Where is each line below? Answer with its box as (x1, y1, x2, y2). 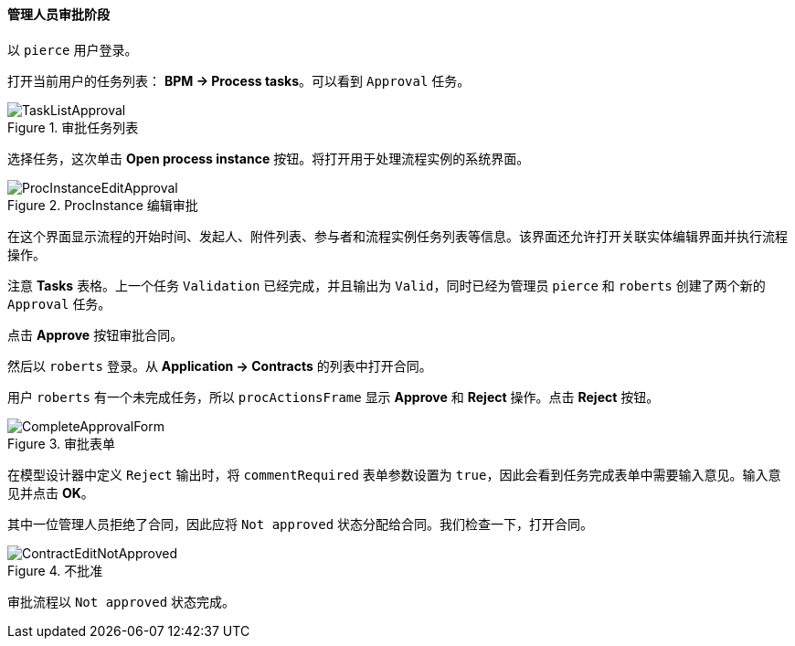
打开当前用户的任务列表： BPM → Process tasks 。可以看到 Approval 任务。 (7, 72, 471, 89)
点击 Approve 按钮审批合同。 (7, 326, 184, 343)
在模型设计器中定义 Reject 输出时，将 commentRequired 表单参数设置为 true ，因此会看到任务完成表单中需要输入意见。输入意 (7, 466, 781, 482)
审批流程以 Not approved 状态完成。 (7, 593, 236, 609)
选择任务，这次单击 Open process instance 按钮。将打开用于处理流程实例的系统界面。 (7, 150, 530, 166)
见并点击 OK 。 (7, 484, 94, 501)
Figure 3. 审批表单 (7, 435, 115, 451)
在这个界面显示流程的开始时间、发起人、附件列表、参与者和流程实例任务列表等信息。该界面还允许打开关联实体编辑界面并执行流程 (7, 228, 788, 244)
